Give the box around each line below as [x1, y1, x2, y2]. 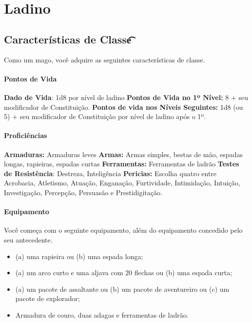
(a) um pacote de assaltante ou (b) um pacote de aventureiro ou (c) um [15, 283, 230, 294]
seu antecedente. [4, 234, 53, 244]
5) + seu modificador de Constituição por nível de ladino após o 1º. [4, 111, 206, 121]
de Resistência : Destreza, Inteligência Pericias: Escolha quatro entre [4, 168, 217, 178]
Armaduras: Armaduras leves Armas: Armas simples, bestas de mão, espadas [4, 149, 243, 159]
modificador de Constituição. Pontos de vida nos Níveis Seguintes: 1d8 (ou [4, 101, 243, 112]
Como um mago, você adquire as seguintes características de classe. [4, 54, 205, 64]
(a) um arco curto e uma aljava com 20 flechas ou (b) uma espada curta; [15, 267, 233, 278]
